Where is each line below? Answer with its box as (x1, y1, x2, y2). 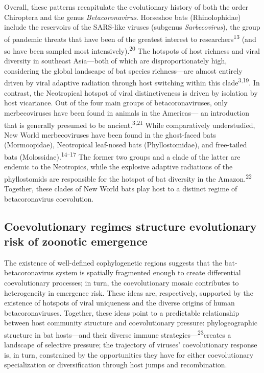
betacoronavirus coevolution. (4, 193, 94, 204)
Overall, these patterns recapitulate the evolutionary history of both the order (4, 2, 249, 12)
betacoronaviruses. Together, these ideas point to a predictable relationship (4, 307, 239, 318)
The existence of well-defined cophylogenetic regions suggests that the (4, 257, 222, 268)
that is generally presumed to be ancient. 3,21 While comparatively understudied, (4, 118, 255, 130)
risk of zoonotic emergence (4, 233, 148, 249)
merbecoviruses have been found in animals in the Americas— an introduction (4, 107, 249, 118)
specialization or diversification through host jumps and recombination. (4, 359, 227, 370)
